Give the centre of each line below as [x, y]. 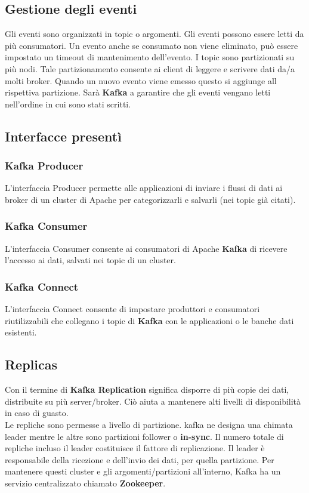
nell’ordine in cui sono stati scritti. [68, 104]
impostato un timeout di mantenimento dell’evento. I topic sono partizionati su [150, 57]
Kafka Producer [44, 166]
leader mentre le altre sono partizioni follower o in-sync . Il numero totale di [144, 436]
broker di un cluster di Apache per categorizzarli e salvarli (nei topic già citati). [150, 199]
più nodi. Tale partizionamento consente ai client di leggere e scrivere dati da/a [150, 68]
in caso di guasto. [37, 413]
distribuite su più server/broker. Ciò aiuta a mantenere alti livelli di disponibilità [153, 401]
